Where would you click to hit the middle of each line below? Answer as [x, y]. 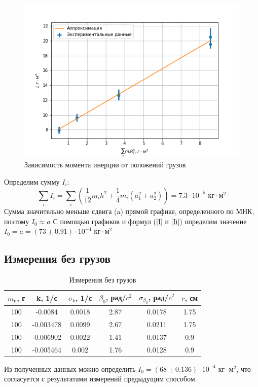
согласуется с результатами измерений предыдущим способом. [101, 379]
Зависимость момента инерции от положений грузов [105, 165]
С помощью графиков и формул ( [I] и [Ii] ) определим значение [150, 221]
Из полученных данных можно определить [70, 368]
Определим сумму [32, 182]
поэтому [17, 221]
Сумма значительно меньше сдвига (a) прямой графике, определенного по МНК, [129, 211]
